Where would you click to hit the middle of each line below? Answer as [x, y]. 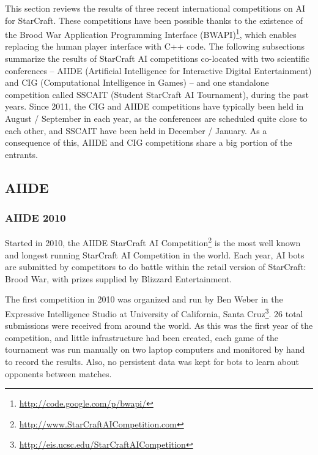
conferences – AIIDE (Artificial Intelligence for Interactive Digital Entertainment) [158, 70]
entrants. [21, 154]
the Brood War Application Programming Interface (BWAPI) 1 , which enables [151, 33]
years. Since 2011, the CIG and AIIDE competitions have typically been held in [154, 106]
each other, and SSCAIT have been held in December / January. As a [136, 130]
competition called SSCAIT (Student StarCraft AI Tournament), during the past [157, 94]
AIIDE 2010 [35, 218]
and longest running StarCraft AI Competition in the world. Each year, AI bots [155, 254]
